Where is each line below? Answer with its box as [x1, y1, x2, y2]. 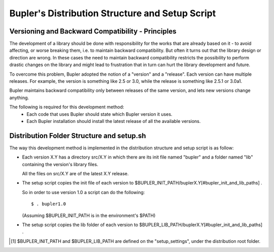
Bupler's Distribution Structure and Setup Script [9, 8, 216, 19]
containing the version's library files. [22, 161, 98, 167]
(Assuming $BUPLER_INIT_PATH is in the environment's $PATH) [22, 212, 156, 218]
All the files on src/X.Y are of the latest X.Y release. [22, 171, 129, 177]
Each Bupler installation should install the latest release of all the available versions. [26, 118, 201, 124]
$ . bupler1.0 [31, 201, 66, 207]
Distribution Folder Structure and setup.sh [9, 131, 147, 140]
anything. [9, 94, 29, 101]
